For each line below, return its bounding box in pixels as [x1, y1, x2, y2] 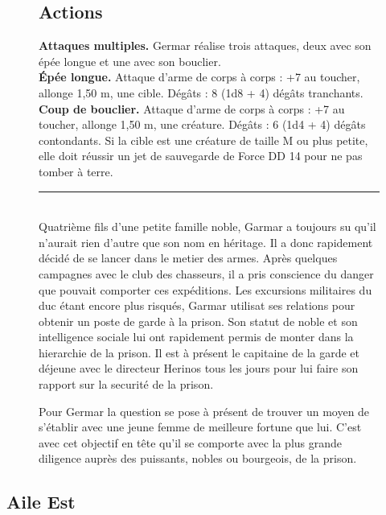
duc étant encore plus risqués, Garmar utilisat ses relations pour [39, 297, 355, 314]
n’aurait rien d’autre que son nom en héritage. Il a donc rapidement [39, 233, 373, 250]
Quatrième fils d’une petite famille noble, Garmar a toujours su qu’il [39, 218, 376, 235]
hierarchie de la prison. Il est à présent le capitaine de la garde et [39, 344, 359, 360]
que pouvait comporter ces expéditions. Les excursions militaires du [39, 281, 372, 298]
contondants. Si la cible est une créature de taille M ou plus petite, [39, 131, 368, 148]
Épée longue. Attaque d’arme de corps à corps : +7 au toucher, [39, 68, 360, 85]
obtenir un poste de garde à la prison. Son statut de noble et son [39, 312, 358, 329]
